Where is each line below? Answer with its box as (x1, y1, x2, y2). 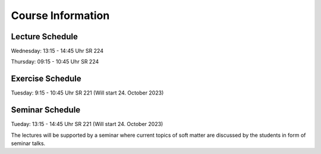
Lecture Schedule (11, 32, 78, 42)
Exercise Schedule (11, 74, 81, 84)
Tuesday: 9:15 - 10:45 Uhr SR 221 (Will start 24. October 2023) (11, 89, 164, 96)
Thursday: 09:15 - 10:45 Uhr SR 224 (11, 58, 99, 65)
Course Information (11, 9, 110, 22)
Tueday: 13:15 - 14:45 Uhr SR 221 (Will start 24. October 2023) (11, 121, 163, 128)
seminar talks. (11, 140, 46, 147)
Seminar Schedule (11, 105, 81, 115)
